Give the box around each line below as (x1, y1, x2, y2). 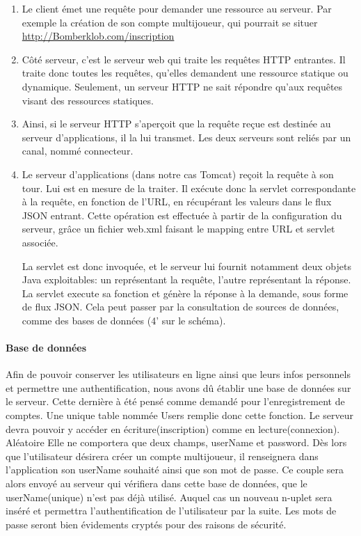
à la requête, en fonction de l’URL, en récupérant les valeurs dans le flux (22, 194, 332, 209)
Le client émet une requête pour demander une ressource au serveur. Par (22, 1, 332, 15)
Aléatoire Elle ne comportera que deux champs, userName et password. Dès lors (6, 435, 347, 450)
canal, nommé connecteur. (22, 143, 134, 158)
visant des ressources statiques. (22, 93, 154, 107)
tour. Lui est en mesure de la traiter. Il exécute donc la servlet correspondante (22, 180, 356, 195)
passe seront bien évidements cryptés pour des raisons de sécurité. (6, 517, 287, 531)
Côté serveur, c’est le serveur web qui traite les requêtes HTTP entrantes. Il (22, 52, 346, 66)
